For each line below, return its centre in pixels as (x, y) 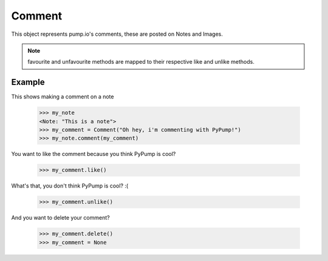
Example (28, 82)
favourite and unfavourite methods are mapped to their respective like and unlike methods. (141, 62)
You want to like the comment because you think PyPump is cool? (94, 154)
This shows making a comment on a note (63, 97)
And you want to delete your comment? (60, 218)
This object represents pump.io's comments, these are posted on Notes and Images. (117, 34)
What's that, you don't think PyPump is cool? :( (70, 186)
